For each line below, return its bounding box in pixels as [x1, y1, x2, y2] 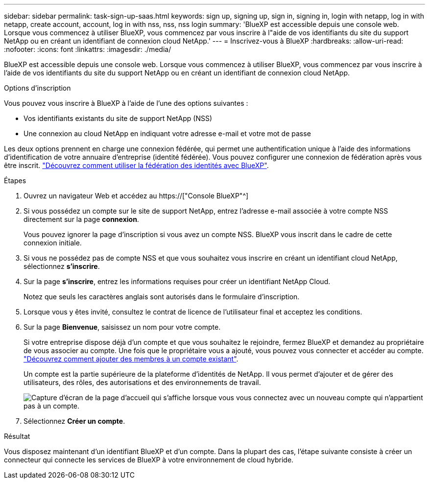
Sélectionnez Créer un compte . [24, 417, 125, 425]
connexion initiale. [24, 239, 82, 247]
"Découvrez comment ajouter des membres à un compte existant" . [24, 355, 238, 363]
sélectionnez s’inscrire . [24, 262, 100, 270]
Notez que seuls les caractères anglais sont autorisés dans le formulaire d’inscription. [24, 292, 300, 301]
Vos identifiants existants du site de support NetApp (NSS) [24, 114, 213, 122]
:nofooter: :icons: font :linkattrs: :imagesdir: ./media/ [4, 45, 171, 53]
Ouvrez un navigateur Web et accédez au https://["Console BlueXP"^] [24, 192, 249, 200]
